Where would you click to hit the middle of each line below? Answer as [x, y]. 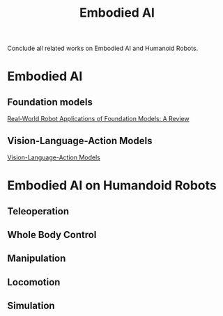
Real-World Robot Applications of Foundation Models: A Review [98, 119]
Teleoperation [38, 211]
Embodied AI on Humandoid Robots [112, 185]
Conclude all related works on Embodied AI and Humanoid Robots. [103, 48]
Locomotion [34, 282]
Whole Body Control [52, 235]
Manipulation [37, 259]
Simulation [31, 306]
